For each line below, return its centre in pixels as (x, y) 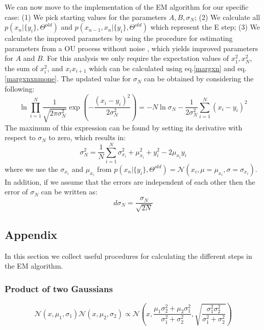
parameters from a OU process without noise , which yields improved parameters (131, 48)
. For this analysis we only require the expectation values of (136, 58)
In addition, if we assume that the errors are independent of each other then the (130, 181)
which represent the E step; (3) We (205, 27)
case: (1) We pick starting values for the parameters (86, 17)
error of (16, 192)
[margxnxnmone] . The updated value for (68, 79)
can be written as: (69, 192)
